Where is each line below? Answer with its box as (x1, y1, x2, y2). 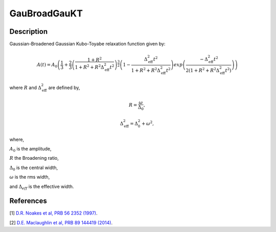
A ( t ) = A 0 (36, 62, 58, 69)
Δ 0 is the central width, (9, 164, 58, 172)
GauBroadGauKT (9, 8, 83, 19)
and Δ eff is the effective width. (9, 183, 74, 191)
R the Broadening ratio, (9, 155, 59, 161)
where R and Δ (9, 85, 42, 91)
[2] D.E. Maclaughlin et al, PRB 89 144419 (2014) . (9, 219, 112, 225)
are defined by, (48, 85, 80, 91)
